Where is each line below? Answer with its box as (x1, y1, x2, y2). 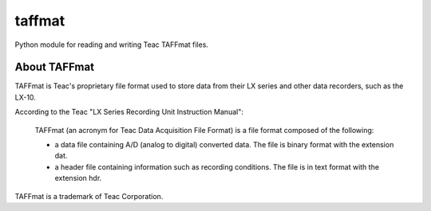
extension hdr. (54, 174, 102, 183)
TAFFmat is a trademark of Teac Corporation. (14, 191, 164, 201)
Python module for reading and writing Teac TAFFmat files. (14, 40, 209, 49)
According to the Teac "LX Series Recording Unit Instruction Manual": (14, 107, 243, 117)
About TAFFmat (14, 61, 95, 74)
